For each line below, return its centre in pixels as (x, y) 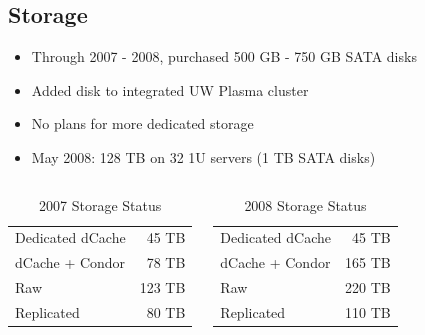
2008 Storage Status (305, 204)
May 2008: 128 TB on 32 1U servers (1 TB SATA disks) (203, 156)
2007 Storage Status (100, 204)
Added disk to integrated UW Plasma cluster (170, 89)
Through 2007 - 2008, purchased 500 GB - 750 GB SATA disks (224, 56)
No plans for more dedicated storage (142, 123)
